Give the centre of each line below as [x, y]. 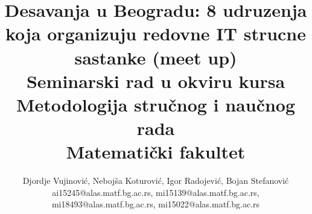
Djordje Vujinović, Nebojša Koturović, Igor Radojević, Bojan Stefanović [156, 181]
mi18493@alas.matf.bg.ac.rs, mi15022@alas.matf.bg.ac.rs [156, 204]
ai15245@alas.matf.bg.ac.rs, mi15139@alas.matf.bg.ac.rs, [156, 192]
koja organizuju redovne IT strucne [156, 33]
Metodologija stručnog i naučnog [156, 104]
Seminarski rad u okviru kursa [156, 80]
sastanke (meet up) [156, 57]
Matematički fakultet [156, 152]
